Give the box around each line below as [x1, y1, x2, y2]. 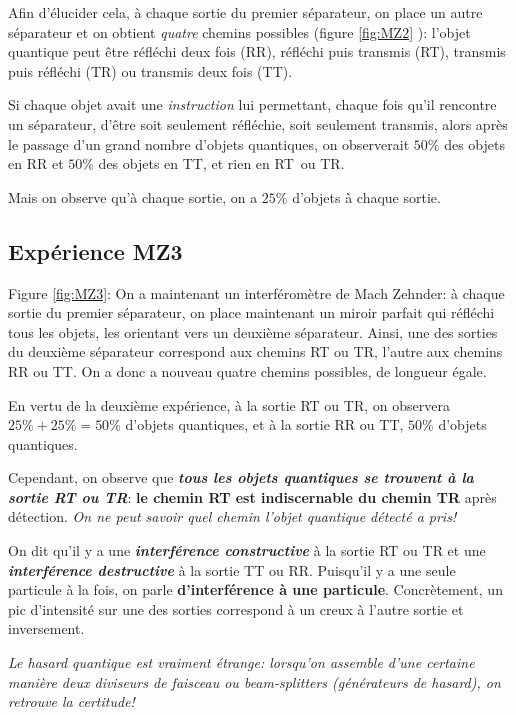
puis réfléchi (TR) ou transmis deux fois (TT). [8, 60, 293, 81]
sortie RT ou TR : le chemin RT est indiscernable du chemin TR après [8, 486, 497, 507]
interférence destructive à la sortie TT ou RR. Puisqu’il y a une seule [8, 559, 456, 580]
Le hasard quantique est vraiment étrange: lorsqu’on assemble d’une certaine [8, 652, 475, 673]
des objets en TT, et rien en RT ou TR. [98, 153, 345, 174]
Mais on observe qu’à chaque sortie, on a [8, 186, 258, 207]
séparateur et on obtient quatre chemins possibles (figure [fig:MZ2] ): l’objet [8, 21, 471, 42]
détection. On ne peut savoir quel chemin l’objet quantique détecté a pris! [8, 506, 457, 527]
